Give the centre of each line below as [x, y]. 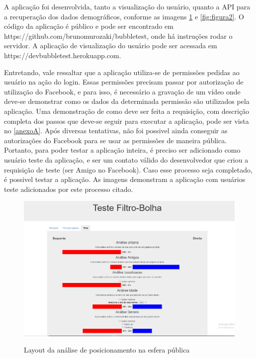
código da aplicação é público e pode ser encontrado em [89, 26]
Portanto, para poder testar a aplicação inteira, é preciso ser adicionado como [122, 150]
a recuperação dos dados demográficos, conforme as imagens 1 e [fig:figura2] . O [124, 16]
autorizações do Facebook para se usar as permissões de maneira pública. [116, 140]
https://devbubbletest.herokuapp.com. [63, 55]
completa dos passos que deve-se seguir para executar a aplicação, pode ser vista [127, 121]
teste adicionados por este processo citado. [69, 189]
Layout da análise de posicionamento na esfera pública [107, 350]
